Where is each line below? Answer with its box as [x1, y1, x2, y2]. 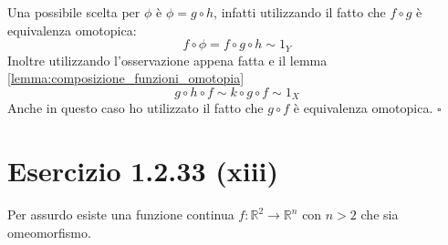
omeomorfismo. [7, 222, 91, 241]
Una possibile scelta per [7, 3, 141, 21]
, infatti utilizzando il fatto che [214, 3, 386, 21]
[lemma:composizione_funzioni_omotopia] [7, 68, 245, 87]
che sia [360, 205, 399, 223]
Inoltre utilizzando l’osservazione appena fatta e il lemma [7, 50, 328, 69]
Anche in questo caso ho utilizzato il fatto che [7, 98, 264, 117]
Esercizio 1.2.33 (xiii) [7, 152, 279, 189]
